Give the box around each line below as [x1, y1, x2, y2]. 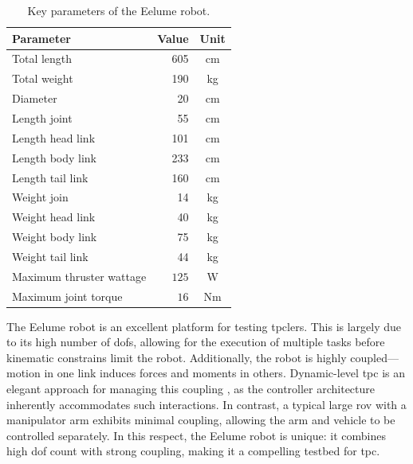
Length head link [12, 129, 96, 146]
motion [6, 365, 41, 381]
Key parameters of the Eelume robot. [27, 2, 210, 18]
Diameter [12, 90, 57, 107]
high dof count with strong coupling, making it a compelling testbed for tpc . [6, 443, 380, 459]
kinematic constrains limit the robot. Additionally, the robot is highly [6, 349, 347, 365]
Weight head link [12, 209, 96, 225]
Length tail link [12, 169, 88, 185]
